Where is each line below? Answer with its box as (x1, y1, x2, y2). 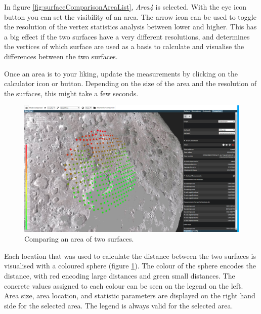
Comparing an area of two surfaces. (24, 233, 134, 244)
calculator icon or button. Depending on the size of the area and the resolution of (4, 78, 257, 89)
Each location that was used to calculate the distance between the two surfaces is (4, 250, 256, 261)
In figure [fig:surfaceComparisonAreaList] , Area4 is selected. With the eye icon (4, 2, 246, 12)
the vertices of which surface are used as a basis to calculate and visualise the (4, 41, 244, 52)
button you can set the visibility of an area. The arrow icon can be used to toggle (4, 11, 256, 22)
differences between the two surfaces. (4, 51, 118, 61)
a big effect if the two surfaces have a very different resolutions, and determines (4, 31, 250, 42)
